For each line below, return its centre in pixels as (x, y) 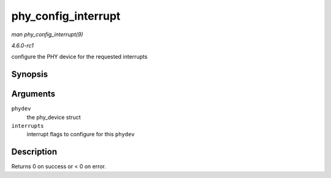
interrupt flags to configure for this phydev (81, 134)
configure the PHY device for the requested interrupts (79, 57)
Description (34, 152)
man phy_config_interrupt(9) (47, 34)
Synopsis (30, 75)
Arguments (33, 94)
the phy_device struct (54, 117)
